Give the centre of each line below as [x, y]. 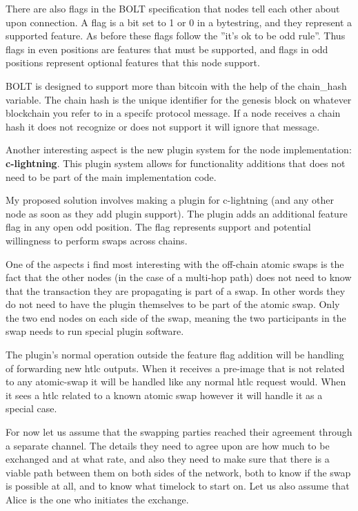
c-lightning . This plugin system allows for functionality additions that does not [176, 163]
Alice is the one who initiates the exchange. [97, 499]
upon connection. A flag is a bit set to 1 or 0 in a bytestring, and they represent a [179, 22]
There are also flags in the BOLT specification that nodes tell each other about [173, 8]
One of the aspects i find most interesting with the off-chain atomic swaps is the [175, 263]
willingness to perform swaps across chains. [97, 240]
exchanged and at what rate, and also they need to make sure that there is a [168, 459]
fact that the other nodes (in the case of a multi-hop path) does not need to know [179, 277]
